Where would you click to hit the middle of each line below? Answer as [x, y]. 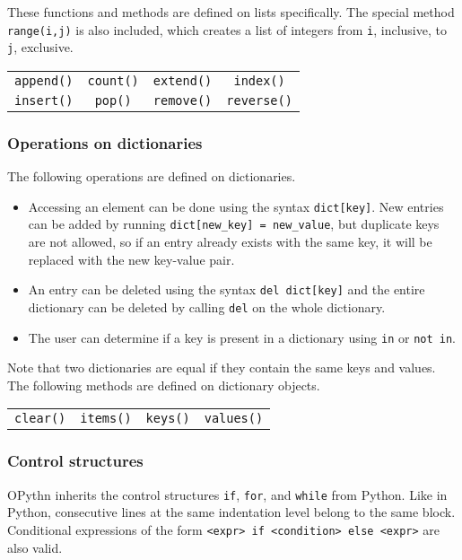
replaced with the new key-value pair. [131, 259]
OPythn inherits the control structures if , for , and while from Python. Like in [227, 494]
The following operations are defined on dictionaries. [152, 176]
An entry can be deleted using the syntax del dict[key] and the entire [227, 289]
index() [259, 80]
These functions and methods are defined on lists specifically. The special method [231, 12]
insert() [44, 100]
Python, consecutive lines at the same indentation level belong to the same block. [231, 512]
